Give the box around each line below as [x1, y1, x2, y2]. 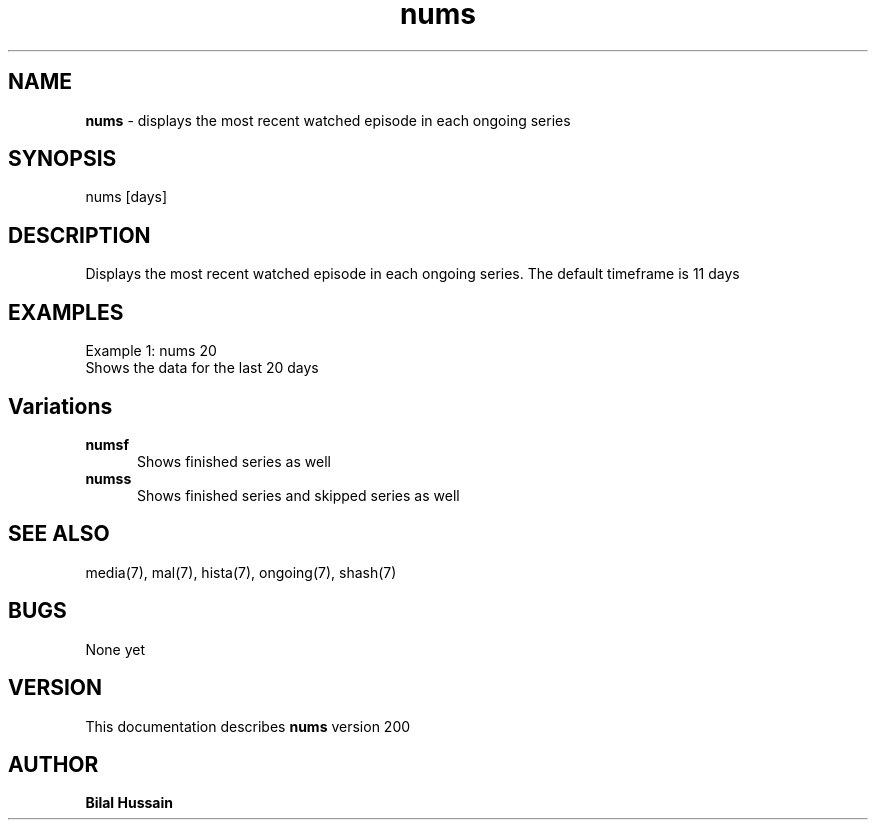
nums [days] [85, 188, 168, 206]
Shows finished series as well [137, 452, 331, 470]
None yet [85, 640, 146, 658]
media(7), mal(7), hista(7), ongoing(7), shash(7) [85, 563, 397, 581]
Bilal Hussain [85, 794, 173, 812]
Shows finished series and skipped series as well [137, 486, 460, 504]
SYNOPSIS [8, 146, 117, 172]
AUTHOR [8, 751, 99, 777]
